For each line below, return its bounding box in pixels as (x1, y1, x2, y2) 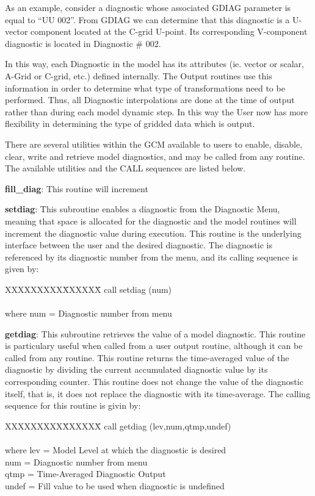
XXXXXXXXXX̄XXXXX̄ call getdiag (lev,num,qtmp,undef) (5, 419, 231, 432)
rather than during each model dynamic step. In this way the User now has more (5, 105, 308, 118)
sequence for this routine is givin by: (5, 399, 141, 412)
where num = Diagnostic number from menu (5, 307, 172, 320)
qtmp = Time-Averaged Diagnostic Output (5, 467, 166, 480)
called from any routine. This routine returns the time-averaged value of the (5, 351, 289, 364)
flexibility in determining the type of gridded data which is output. (5, 117, 255, 130)
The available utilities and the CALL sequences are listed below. (5, 162, 246, 174)
